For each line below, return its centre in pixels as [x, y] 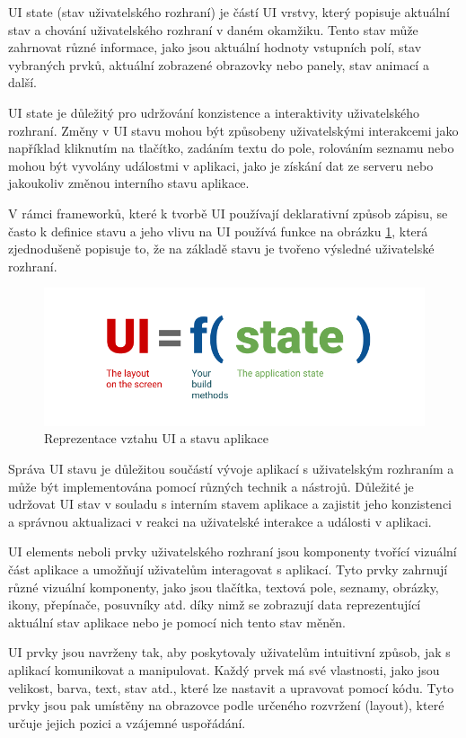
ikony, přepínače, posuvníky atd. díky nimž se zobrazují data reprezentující [215, 605]
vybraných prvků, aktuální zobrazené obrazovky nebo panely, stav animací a [219, 64]
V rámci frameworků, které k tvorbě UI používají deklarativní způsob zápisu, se [228, 213]
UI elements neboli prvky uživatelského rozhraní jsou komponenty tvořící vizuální [233, 551]
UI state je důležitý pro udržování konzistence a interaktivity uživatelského [214, 112]
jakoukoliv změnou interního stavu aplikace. [129, 183]
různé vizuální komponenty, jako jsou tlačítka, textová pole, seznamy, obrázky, [224, 587]
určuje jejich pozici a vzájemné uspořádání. [127, 722]
